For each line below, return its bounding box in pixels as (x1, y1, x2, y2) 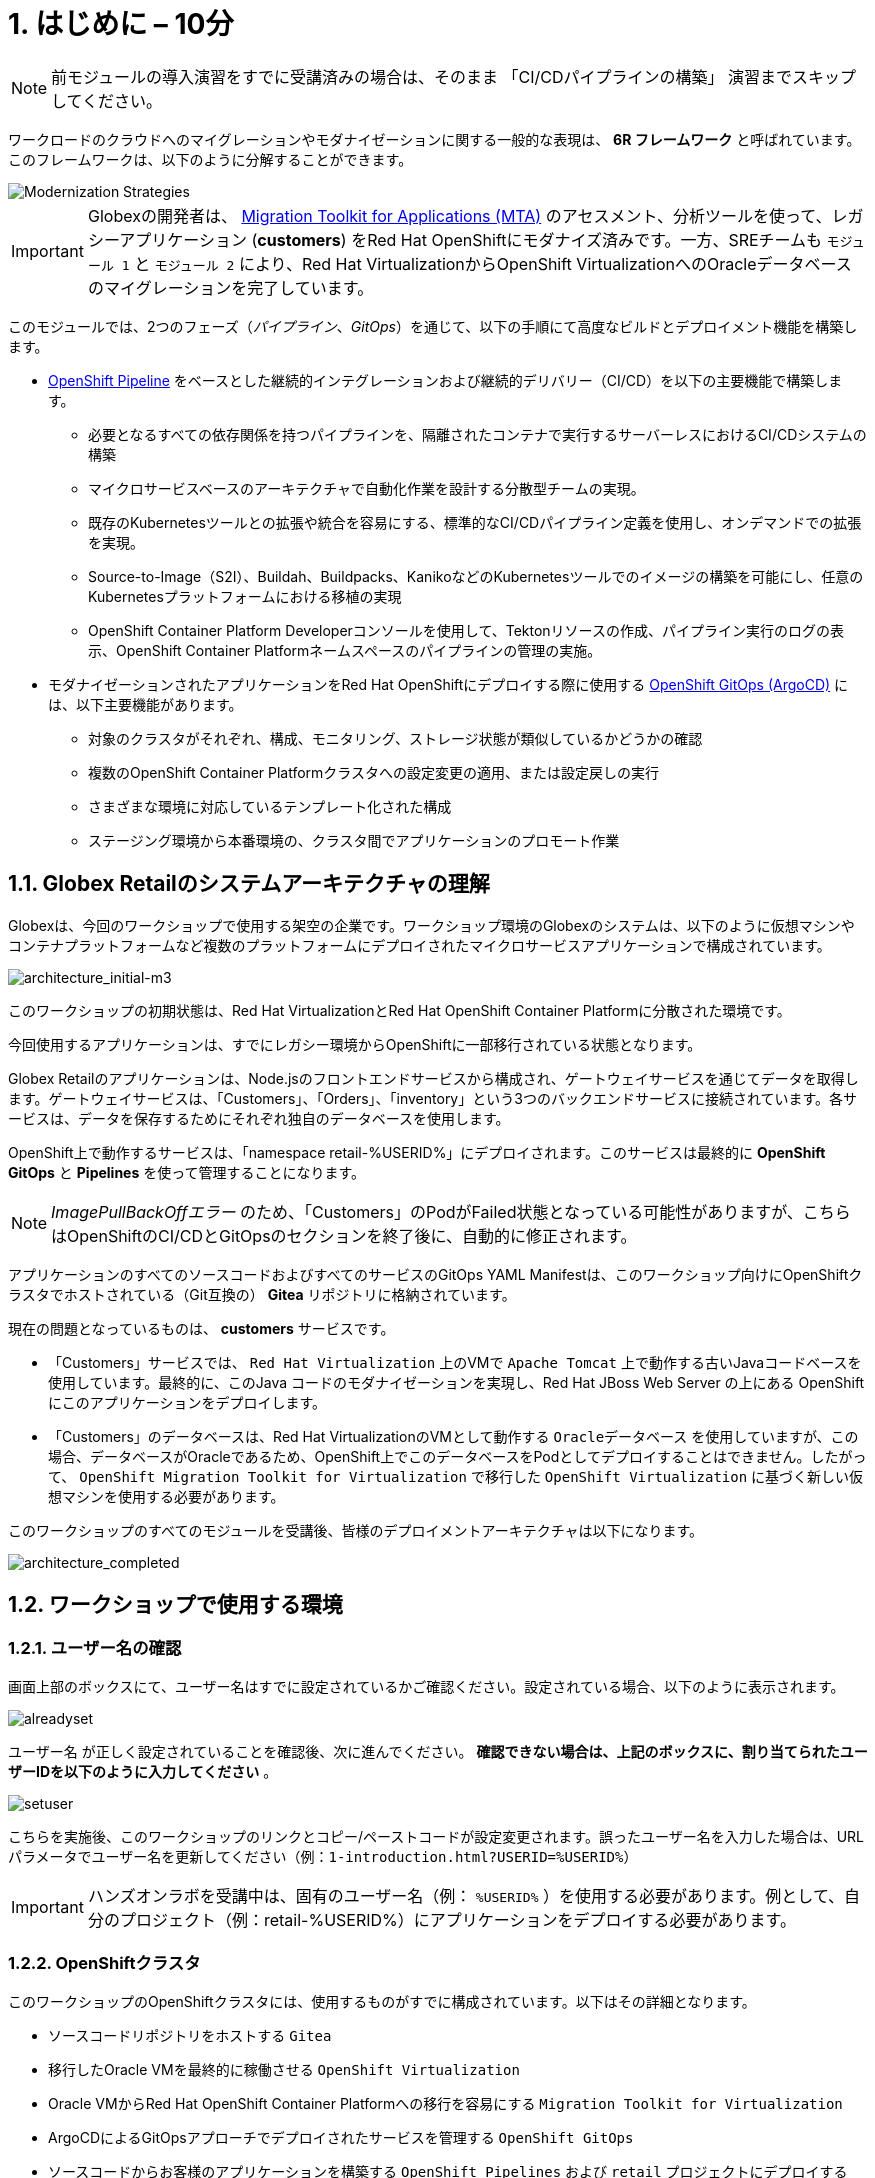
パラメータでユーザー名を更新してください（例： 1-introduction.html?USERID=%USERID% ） (8, 1847, 638, 1865)
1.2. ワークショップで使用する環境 (8, 1592, 343, 1618)
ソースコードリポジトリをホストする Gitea (48, 2026, 332, 2044)
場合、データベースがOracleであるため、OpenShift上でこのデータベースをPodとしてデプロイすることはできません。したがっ (48, 1447, 867, 1465)
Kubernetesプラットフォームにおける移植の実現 (88, 587, 402, 605)
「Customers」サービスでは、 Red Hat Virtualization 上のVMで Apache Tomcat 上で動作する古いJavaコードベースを (48, 1353, 862, 1371)
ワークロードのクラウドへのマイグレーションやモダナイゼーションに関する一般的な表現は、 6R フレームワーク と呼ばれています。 (8, 130, 861, 148)
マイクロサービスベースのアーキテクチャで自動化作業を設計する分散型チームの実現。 (88, 479, 645, 497)
